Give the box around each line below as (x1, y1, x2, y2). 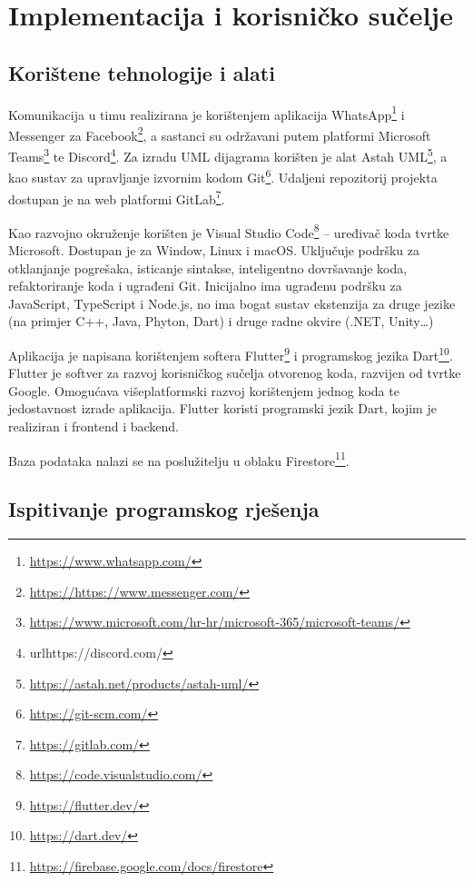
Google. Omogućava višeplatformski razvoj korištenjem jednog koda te (8, 381, 399, 400)
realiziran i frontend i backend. (8, 417, 179, 436)
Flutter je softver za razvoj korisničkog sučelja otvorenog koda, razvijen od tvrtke (8, 363, 461, 382)
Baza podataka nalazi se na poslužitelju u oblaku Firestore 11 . (8, 448, 350, 470)
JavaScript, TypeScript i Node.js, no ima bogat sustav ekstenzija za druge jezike (8, 293, 456, 312)
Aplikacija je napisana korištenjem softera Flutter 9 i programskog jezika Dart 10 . (8, 343, 453, 364)
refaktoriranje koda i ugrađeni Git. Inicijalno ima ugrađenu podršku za (8, 276, 402, 295)
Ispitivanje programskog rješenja (8, 495, 320, 523)
